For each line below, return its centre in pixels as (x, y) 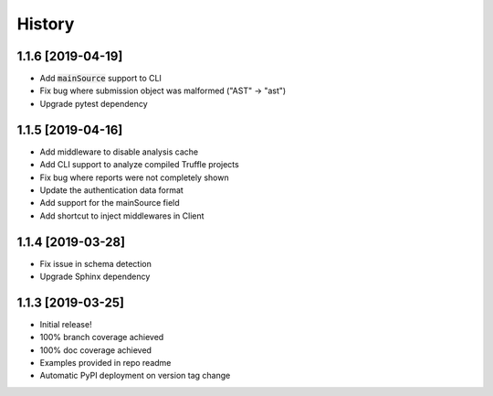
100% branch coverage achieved (102, 337)
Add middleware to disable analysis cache (119, 152)
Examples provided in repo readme (105, 363)
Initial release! (66, 324)
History (46, 24)
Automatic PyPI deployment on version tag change (135, 376)
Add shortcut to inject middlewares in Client (122, 216)
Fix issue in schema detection (96, 263)
